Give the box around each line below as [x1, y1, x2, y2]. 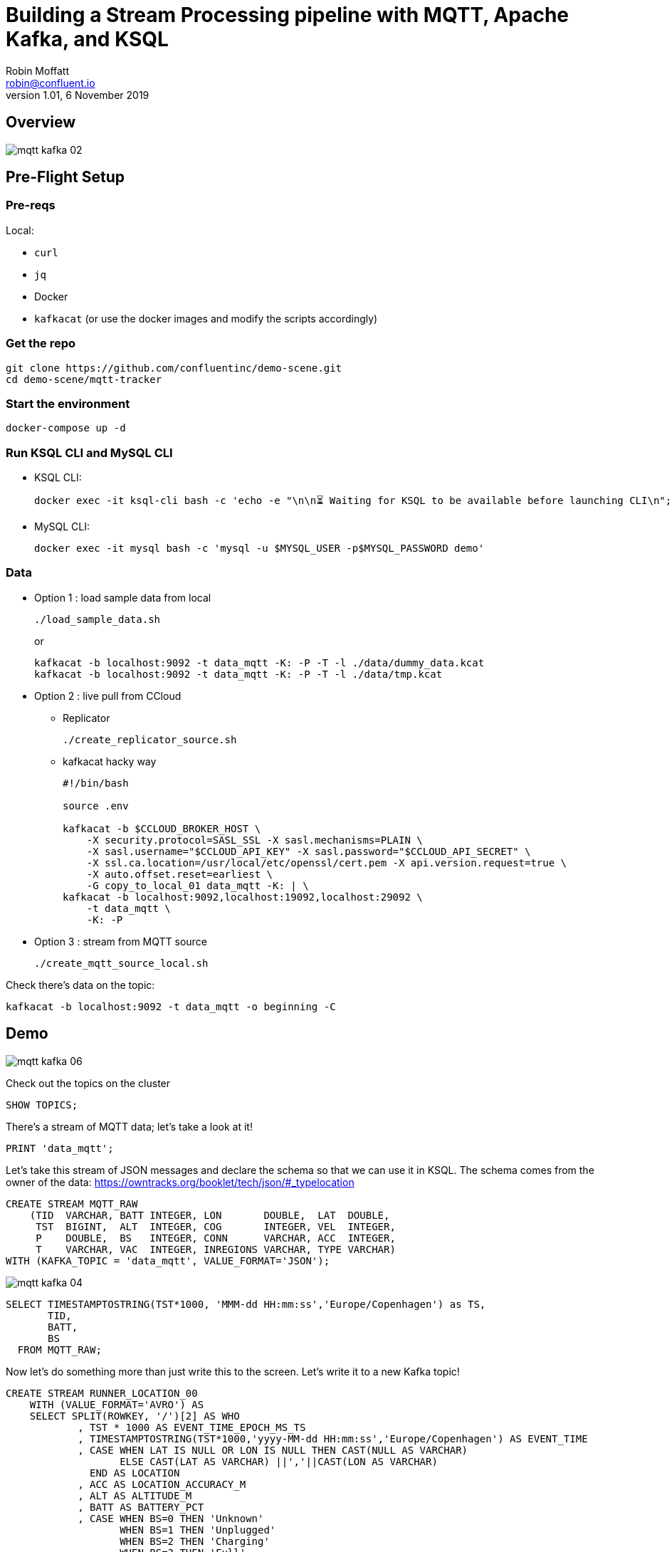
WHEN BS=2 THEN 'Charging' [120, 1535, 270, 1547]
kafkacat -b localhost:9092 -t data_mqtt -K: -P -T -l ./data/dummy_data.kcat [34, 656, 485, 668]
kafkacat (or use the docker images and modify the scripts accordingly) [34, 312, 378, 325]
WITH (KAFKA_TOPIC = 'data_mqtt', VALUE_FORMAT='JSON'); [6, 1254, 330, 1267]
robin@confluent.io [6, 76, 95, 89]
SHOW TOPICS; [6, 1099, 78, 1111]
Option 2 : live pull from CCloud [34, 689, 182, 702]
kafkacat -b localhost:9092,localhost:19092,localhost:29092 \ [63, 891, 423, 903]
